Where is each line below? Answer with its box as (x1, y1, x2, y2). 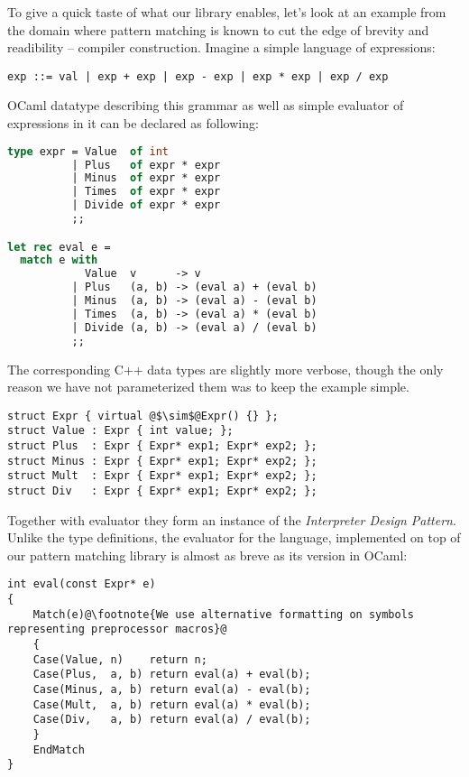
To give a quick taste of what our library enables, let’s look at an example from (7, 3, 446, 21)
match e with (20, 254, 98, 267)
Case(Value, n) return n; (32, 652, 207, 666)
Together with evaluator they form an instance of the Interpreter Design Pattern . (7, 510, 456, 529)
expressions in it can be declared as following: (7, 114, 259, 133)
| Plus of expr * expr (71, 158, 221, 171)
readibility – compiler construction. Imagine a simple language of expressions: (7, 38, 436, 57)
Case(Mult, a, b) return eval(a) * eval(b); (32, 698, 311, 711)
